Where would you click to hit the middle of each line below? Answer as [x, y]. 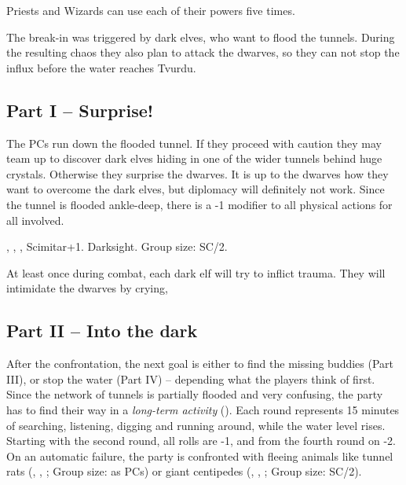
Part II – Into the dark [102, 331]
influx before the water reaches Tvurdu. [101, 67]
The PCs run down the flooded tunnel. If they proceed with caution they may [194, 143]
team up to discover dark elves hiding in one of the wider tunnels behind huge [194, 158]
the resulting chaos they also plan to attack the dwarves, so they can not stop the [203, 52]
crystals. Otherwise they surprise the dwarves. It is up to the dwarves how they [198, 173]
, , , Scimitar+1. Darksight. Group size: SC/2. [117, 246]
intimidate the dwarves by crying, [87, 288]
